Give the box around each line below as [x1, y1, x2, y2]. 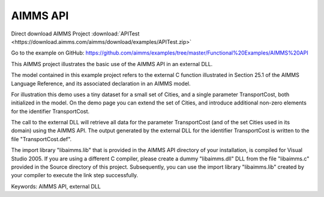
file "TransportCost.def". [11, 135, 72, 142]
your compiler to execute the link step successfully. [11, 172, 139, 179]
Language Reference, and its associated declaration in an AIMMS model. [11, 80, 191, 87]
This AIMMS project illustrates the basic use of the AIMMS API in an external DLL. [11, 60, 213, 67]
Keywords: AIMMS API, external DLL [11, 183, 101, 190]
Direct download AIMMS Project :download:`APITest [11, 30, 140, 37]
